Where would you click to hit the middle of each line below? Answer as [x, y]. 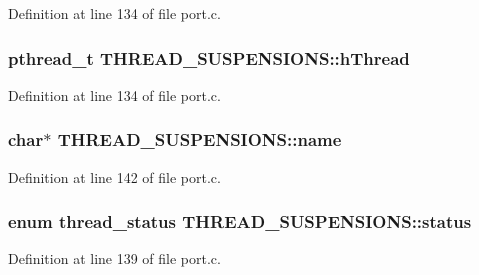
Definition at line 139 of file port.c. [114, 258]
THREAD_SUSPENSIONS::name [199, 139]
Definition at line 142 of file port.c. [114, 176]
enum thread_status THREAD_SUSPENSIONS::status [240, 221]
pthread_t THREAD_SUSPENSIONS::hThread [209, 57]
